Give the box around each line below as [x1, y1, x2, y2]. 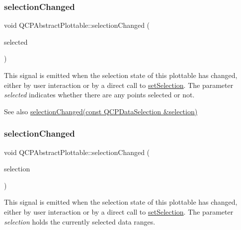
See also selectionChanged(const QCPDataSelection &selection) [4, 106, 198, 116]
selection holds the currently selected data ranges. [4, 216, 156, 227]
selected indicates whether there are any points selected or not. [4, 89, 195, 100]
